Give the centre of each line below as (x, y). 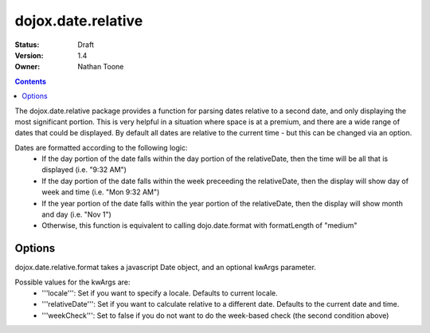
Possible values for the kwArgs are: (72, 282)
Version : (29, 55)
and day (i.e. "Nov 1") (76, 214)
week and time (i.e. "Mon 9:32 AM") (101, 192)
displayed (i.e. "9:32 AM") (84, 170)
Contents (31, 81)
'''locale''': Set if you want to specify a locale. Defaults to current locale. (160, 293)
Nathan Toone (101, 67)
